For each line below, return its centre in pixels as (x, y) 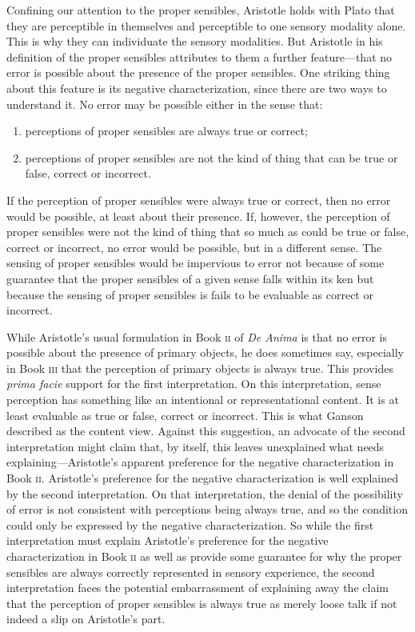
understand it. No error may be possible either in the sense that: (165, 104)
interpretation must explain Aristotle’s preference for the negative (168, 540)
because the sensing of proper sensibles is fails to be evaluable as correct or (190, 294)
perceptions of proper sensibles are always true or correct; (166, 131)
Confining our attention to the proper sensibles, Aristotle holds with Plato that (201, 10)
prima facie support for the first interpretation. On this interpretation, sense (194, 384)
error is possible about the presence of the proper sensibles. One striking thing (198, 72)
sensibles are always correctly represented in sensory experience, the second (191, 572)
